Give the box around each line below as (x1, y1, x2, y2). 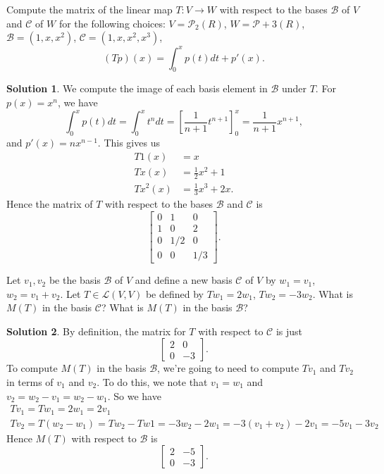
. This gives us (97, 135, 160, 149)
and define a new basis (135, 273, 233, 287)
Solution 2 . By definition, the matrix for (6, 323, 186, 338)
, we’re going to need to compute (157, 361, 299, 375)
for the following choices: (58, 15, 166, 30)
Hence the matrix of (6, 197, 93, 211)
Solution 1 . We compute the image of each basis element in (6, 81, 268, 96)
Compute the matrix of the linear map (6, 2, 173, 16)
